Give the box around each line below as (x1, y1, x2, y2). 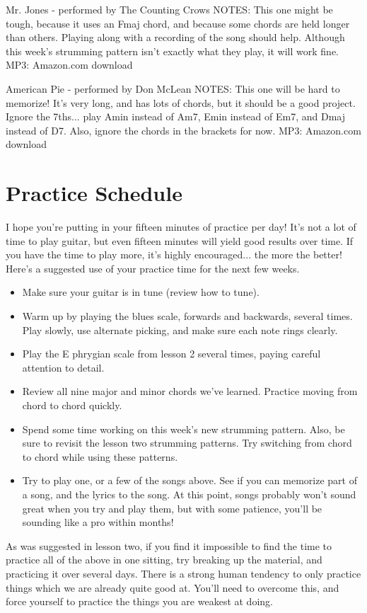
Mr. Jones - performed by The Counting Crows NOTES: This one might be (6, 2, 333, 16)
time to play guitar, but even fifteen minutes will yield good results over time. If (6, 233, 354, 248)
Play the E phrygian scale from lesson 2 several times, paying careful (22, 346, 321, 361)
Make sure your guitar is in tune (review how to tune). (22, 285, 260, 299)
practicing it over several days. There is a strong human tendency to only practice (6, 566, 361, 580)
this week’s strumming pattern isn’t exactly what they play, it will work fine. (6, 43, 339, 58)
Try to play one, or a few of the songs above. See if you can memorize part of (22, 473, 357, 488)
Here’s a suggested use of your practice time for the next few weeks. (6, 260, 300, 275)
